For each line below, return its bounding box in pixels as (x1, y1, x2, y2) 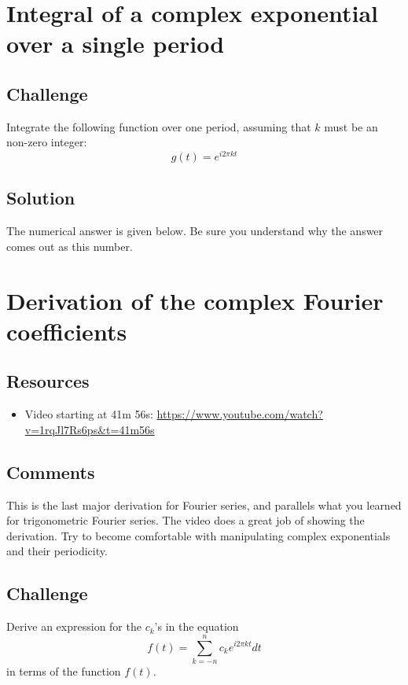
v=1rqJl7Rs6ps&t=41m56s (24, 421, 155, 437)
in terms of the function (6, 662, 121, 679)
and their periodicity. (6, 543, 108, 559)
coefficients (6, 315, 127, 347)
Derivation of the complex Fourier (6, 284, 384, 316)
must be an (324, 118, 378, 134)
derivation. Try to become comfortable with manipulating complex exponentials (6, 527, 391, 543)
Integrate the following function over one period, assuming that (6, 118, 311, 134)
